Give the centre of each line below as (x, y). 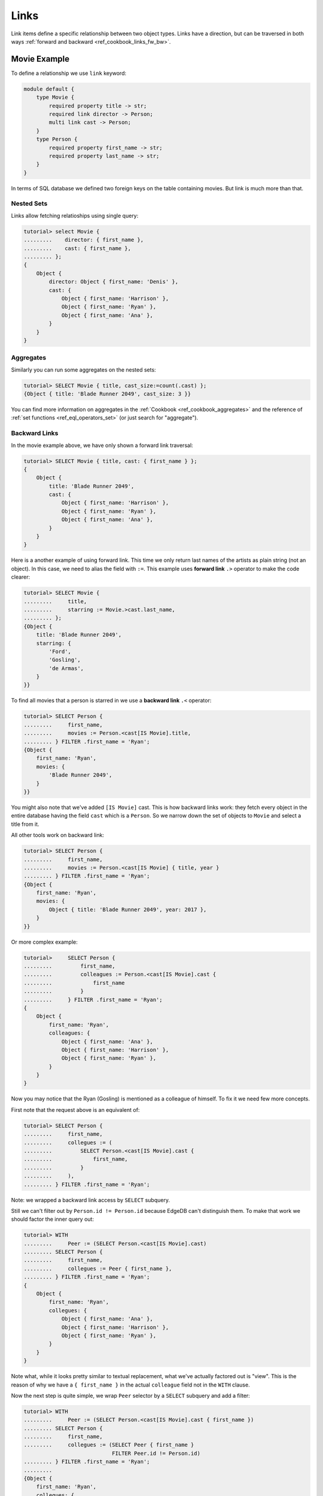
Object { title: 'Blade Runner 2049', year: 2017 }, (128, 909)
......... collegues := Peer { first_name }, (98, 1268)
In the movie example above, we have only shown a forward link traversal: (102, 445)
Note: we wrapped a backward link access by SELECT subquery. (91, 1200)
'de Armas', (66, 668)
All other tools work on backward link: (58, 835)
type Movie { (55, 98)
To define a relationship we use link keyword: (69, 73)
